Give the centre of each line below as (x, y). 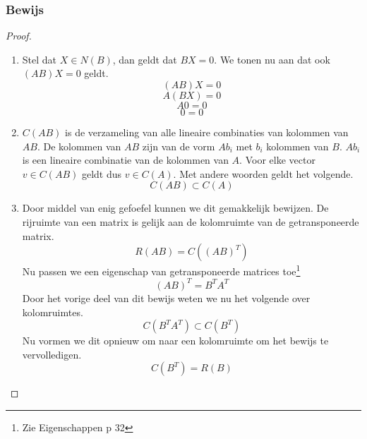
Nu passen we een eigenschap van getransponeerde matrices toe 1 (161, 270)
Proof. (19, 36)
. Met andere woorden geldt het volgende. (263, 173)
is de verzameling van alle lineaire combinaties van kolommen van (207, 132)
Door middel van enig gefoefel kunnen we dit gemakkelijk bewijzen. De (175, 208)
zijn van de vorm (179, 146)
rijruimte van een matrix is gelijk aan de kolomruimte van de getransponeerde (191, 221)
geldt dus (102, 173)
